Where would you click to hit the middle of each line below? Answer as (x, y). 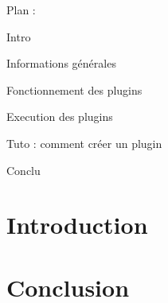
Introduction (77, 225)
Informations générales (61, 63)
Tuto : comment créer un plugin (84, 143)
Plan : (21, 10)
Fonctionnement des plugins (74, 89)
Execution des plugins (60, 117)
